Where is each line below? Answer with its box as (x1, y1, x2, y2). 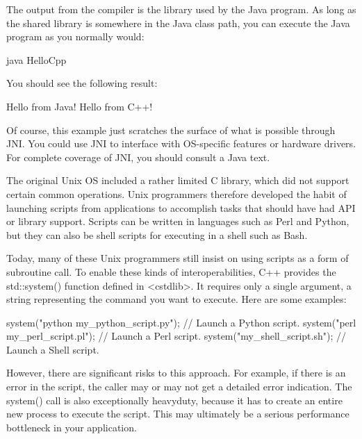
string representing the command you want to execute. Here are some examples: (6, 292, 347, 306)
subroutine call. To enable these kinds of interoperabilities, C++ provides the (6, 264, 336, 279)
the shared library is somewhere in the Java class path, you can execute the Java (6, 15, 350, 30)
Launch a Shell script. (6, 342, 99, 356)
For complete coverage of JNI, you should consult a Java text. (6, 149, 270, 164)
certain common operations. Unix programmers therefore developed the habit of (6, 186, 347, 201)
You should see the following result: (6, 76, 158, 90)
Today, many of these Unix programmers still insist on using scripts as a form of (6, 251, 349, 265)
